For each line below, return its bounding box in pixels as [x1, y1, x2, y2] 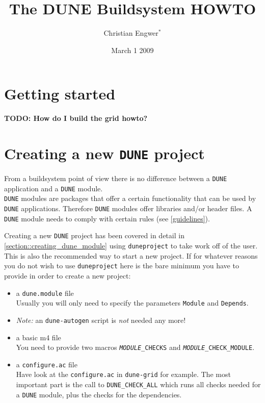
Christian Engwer [103, 28, 158, 38]
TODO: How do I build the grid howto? [4, 113, 148, 123]
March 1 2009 [111, 44, 154, 55]
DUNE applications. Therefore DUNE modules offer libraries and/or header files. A [4, 203, 252, 214]
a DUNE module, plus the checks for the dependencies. [16, 389, 182, 399]
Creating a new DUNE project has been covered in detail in [4, 230, 184, 241]
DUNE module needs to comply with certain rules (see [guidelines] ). [4, 213, 210, 223]
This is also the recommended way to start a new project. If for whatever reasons [4, 250, 258, 261]
